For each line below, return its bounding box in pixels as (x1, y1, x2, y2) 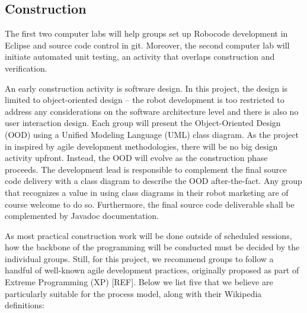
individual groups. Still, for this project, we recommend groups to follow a (5, 252, 274, 264)
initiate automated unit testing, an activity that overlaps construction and (5, 50, 275, 63)
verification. (5, 62, 47, 74)
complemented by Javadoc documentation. (5, 209, 159, 222)
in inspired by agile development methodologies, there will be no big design (5, 140, 278, 152)
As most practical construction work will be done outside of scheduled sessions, (5, 229, 292, 241)
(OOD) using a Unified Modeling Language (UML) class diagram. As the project (5, 128, 299, 140)
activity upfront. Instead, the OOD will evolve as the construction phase (5, 151, 268, 164)
